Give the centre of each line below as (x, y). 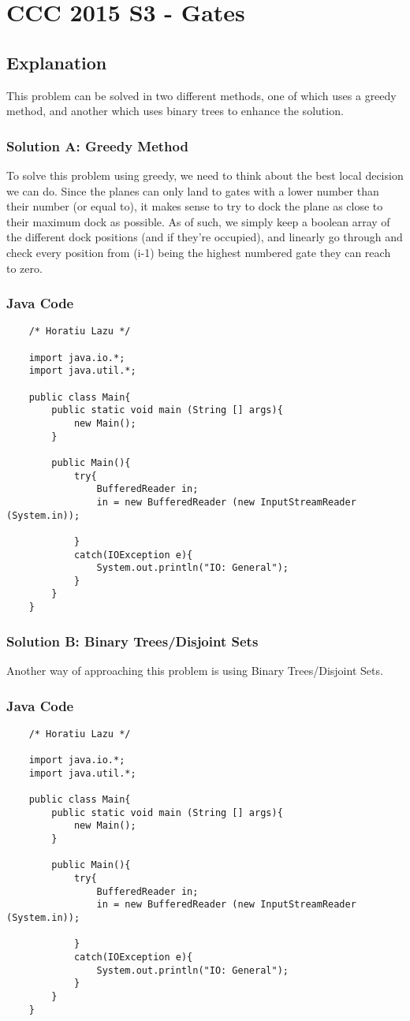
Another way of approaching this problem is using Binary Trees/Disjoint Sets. (195, 671)
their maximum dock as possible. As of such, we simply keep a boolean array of (198, 221)
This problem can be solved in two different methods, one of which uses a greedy (201, 95)
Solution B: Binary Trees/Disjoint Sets (132, 641)
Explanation (57, 62)
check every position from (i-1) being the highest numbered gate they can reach (199, 252)
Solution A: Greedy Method (97, 145)
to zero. (24, 268)
